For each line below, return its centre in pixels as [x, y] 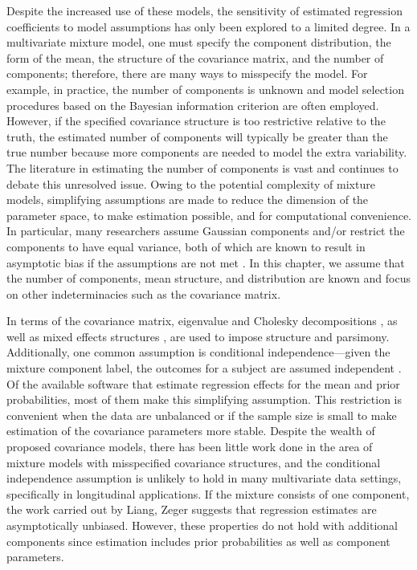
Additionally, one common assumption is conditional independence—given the [198, 352]
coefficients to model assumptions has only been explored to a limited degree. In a [208, 26]
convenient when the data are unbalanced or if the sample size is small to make [202, 415]
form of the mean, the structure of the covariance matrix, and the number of [195, 57]
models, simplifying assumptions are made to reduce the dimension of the [188, 199]
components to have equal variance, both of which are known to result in [186, 246]
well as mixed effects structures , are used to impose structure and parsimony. [198, 336]
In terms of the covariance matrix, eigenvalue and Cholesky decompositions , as [202, 321]
